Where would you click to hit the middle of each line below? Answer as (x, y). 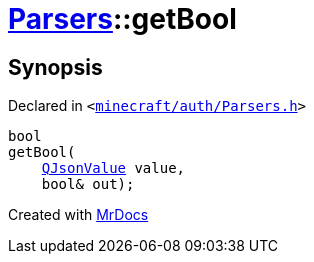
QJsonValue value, (113, 168)
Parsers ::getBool (122, 19)
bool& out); (88, 184)
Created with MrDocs (78, 215)
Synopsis (55, 67)
